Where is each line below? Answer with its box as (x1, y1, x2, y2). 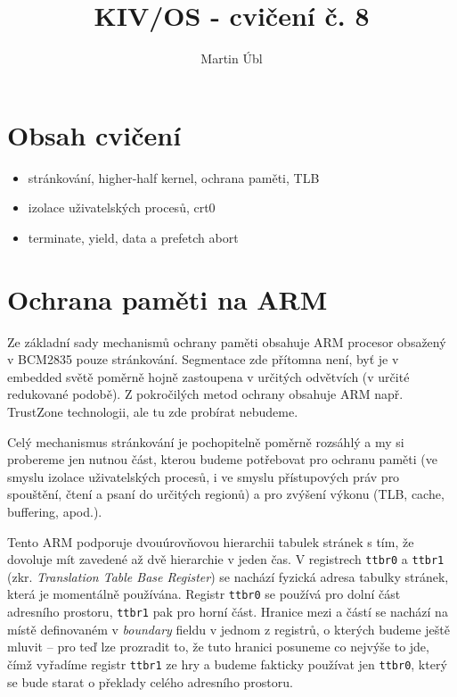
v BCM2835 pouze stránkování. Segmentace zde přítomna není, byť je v (7, 350, 399, 369)
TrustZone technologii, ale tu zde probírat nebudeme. (7, 402, 298, 420)
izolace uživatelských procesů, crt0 (28, 198, 216, 217)
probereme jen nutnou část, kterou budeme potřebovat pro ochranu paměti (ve (7, 450, 437, 469)
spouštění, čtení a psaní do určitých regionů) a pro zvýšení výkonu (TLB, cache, (7, 485, 445, 503)
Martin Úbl (200, 49, 263, 68)
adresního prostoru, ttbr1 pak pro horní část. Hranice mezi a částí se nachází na (7, 602, 448, 620)
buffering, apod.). (7, 502, 102, 520)
